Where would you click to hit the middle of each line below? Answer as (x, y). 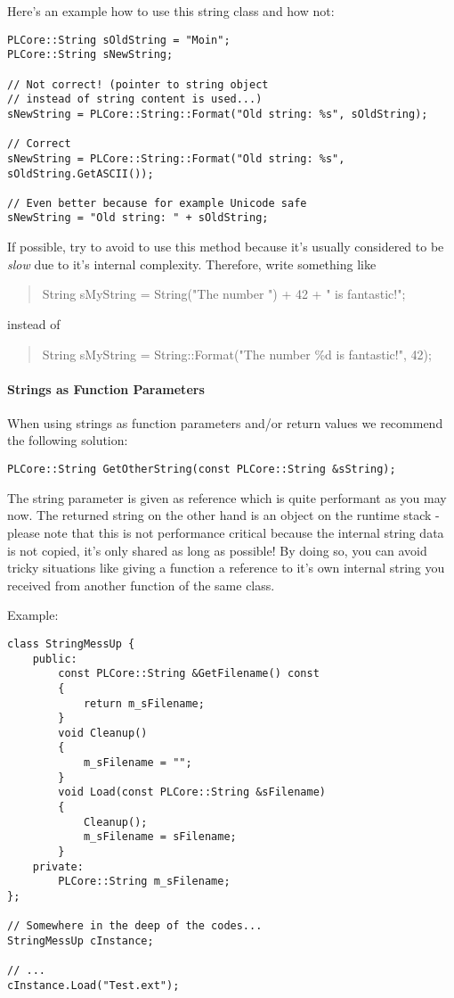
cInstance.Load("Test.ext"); (93, 985)
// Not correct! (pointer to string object (138, 84)
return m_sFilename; (144, 703)
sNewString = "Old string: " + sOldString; (138, 218)
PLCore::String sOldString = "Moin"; (119, 40)
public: (55, 659)
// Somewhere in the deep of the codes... (135, 926)
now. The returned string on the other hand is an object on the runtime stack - (223, 515)
